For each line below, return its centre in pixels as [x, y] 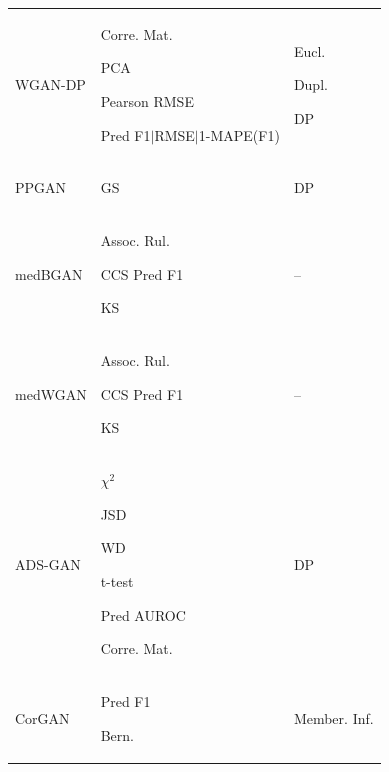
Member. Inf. [333, 717]
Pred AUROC [143, 614]
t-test [117, 581]
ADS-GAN [48, 564]
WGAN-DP [50, 84]
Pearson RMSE [147, 100]
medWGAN [51, 393]
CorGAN [42, 717]
